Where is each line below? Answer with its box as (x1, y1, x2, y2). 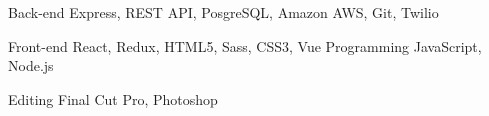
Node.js (8, 55, 54, 76)
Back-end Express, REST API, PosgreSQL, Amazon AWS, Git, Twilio (8, 2, 439, 22)
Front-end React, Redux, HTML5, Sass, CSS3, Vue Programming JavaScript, (8, 35, 482, 56)
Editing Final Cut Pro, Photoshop (8, 88, 218, 109)
